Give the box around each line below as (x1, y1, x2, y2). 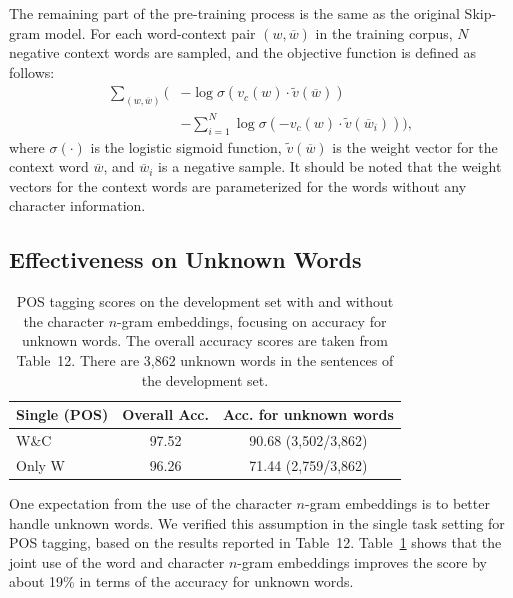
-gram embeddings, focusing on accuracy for (117, 310, 387, 331)
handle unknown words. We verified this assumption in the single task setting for (9, 512, 505, 533)
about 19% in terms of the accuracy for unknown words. (9, 571, 354, 592)
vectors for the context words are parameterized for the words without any (9, 175, 467, 196)
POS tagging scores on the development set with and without (16, 291, 394, 312)
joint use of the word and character (9, 551, 225, 572)
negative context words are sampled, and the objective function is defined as (9, 42, 477, 63)
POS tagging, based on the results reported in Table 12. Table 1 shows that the (9, 532, 502, 553)
